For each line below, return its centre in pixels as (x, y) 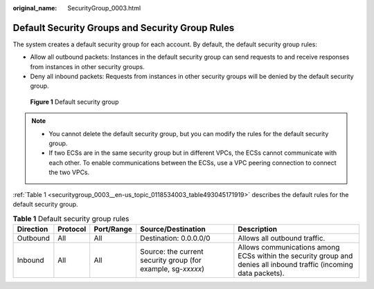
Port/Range (113, 229)
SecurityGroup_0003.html (104, 8)
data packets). (261, 273)
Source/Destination (172, 229)
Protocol (72, 229)
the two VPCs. (69, 172)
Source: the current (171, 251)
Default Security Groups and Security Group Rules (124, 28)
